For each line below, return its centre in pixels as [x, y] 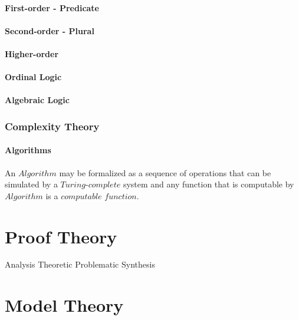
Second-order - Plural [50, 30]
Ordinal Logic [33, 77]
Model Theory [64, 305]
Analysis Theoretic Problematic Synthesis [80, 264]
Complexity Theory [52, 126]
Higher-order [32, 53]
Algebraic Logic [37, 100]
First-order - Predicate [52, 7]
